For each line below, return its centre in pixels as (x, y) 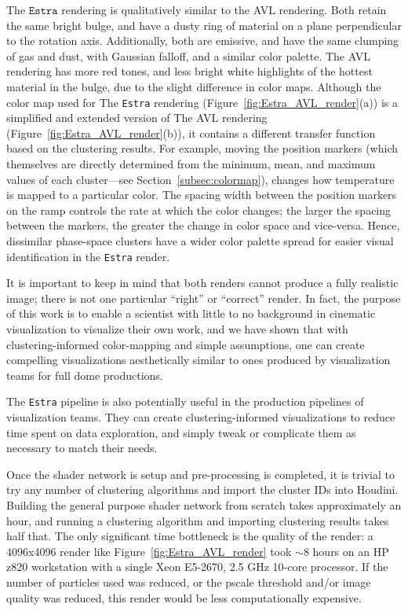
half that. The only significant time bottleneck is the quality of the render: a (190, 536)
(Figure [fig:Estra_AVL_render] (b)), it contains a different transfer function (191, 133)
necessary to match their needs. (82, 448)
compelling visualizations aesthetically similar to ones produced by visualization (199, 360)
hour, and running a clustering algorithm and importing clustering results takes (198, 520)
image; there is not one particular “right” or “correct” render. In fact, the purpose (204, 298)
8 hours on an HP (346, 551)
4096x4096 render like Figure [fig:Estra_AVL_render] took (149, 551)
